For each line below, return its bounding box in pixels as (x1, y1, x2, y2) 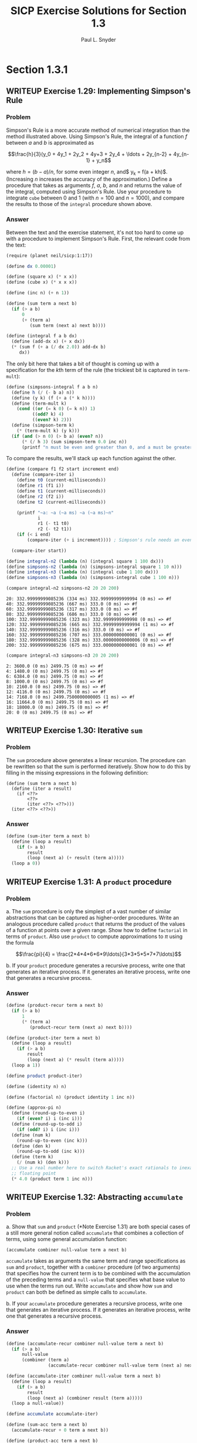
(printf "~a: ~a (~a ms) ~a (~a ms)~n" (16, 510, 114, 516)
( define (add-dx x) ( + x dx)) (11, 338, 85, 345)
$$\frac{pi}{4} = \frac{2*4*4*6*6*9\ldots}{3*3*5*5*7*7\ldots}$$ (15, 950, 182, 957)
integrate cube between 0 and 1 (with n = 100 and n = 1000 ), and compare (6, 194, 185, 201)
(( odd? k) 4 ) (32, 411, 64, 417)
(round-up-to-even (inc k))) (16, 1138, 88, 1143)
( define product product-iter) (6, 1073, 83, 1079)
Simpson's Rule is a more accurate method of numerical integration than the (6, 127, 190, 134)
